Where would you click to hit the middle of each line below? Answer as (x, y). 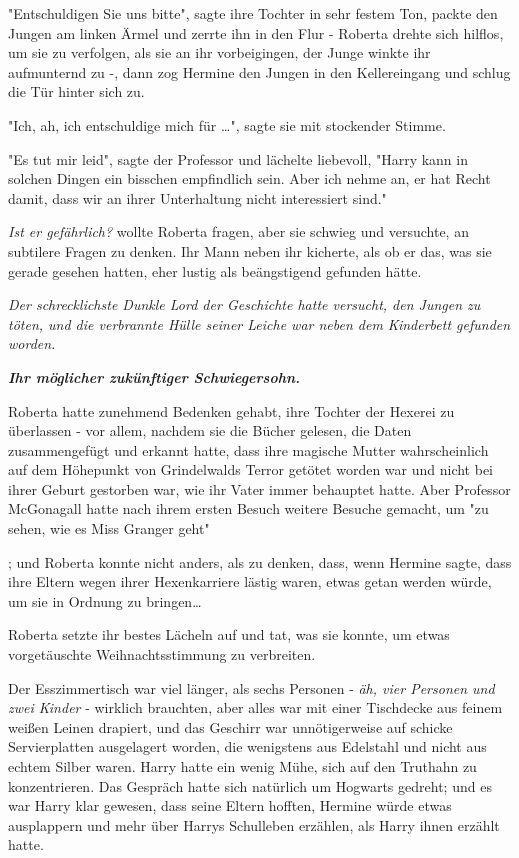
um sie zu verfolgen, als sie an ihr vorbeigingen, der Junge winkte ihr (219, 52)
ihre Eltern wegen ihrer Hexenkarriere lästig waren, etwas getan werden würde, (250, 581)
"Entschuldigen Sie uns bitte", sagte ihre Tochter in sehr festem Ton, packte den (253, 13)
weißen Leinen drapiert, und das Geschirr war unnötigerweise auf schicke (230, 726)
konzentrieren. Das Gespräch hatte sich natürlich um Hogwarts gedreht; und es (250, 785)
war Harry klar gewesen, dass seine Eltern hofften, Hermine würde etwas (230, 805)
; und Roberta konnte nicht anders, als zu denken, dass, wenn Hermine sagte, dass (260, 561)
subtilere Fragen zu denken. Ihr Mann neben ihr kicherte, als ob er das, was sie (250, 250)
